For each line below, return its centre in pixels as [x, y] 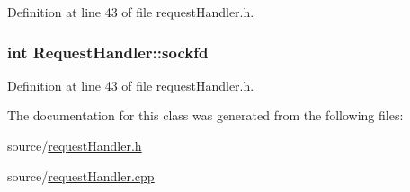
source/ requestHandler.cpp [81, 175]
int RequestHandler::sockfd [108, 52]
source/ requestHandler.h [75, 145]
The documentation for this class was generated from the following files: [205, 115]
